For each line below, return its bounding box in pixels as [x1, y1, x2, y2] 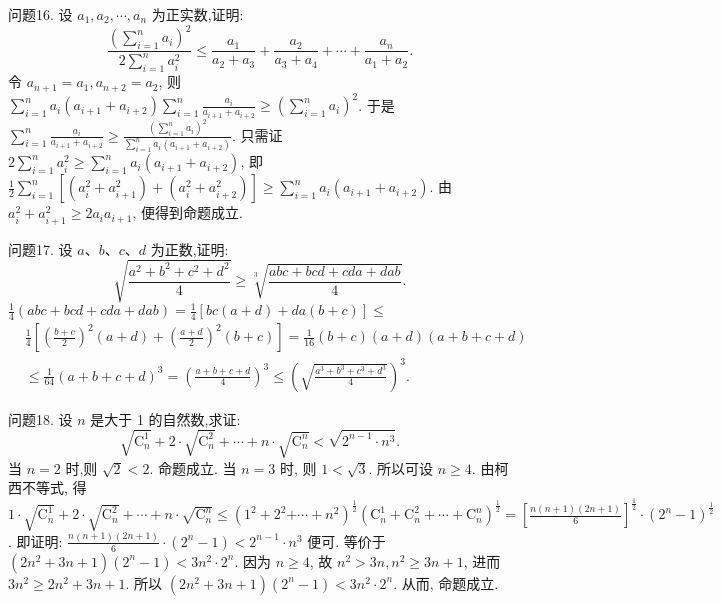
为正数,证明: [150, 238, 229, 259]
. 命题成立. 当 [149, 457, 237, 478]
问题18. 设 [8, 408, 73, 429]
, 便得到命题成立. [132, 202, 243, 223]
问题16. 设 [8, 4, 73, 24]
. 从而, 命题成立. [393, 572, 499, 593]
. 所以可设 [368, 457, 434, 478]
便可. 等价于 [307, 530, 386, 551]
